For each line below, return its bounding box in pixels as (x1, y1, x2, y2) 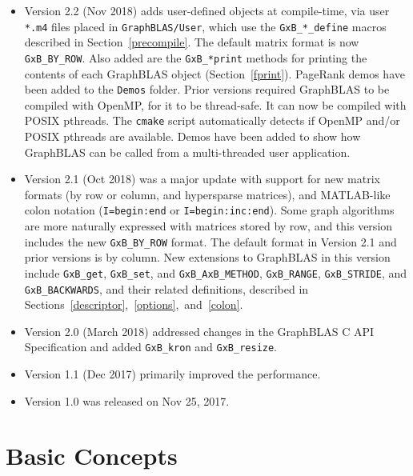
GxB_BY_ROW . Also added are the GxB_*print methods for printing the (24, 49, 367, 66)
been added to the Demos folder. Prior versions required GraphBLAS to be (24, 81, 390, 98)
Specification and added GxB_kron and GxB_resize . (24, 338, 278, 355)
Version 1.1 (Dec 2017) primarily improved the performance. (24, 366, 321, 382)
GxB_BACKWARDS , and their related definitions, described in (24, 280, 309, 297)
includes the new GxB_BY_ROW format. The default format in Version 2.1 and (24, 233, 397, 250)
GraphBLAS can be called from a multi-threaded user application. (24, 143, 351, 160)
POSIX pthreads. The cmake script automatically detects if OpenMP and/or (24, 112, 400, 129)
